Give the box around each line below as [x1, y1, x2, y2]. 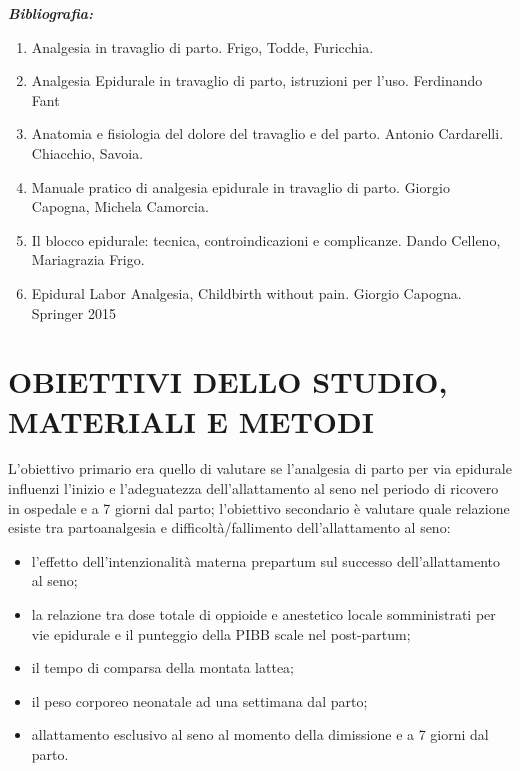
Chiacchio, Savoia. [31, 142, 144, 163]
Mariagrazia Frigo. [31, 249, 145, 270]
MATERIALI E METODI [8, 400, 374, 441]
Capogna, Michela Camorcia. [31, 196, 209, 217]
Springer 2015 [31, 302, 116, 323]
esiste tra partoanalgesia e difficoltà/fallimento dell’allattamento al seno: [8, 517, 451, 538]
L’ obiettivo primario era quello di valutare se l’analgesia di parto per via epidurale [8, 458, 512, 479]
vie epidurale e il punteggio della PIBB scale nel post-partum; [31, 623, 411, 644]
